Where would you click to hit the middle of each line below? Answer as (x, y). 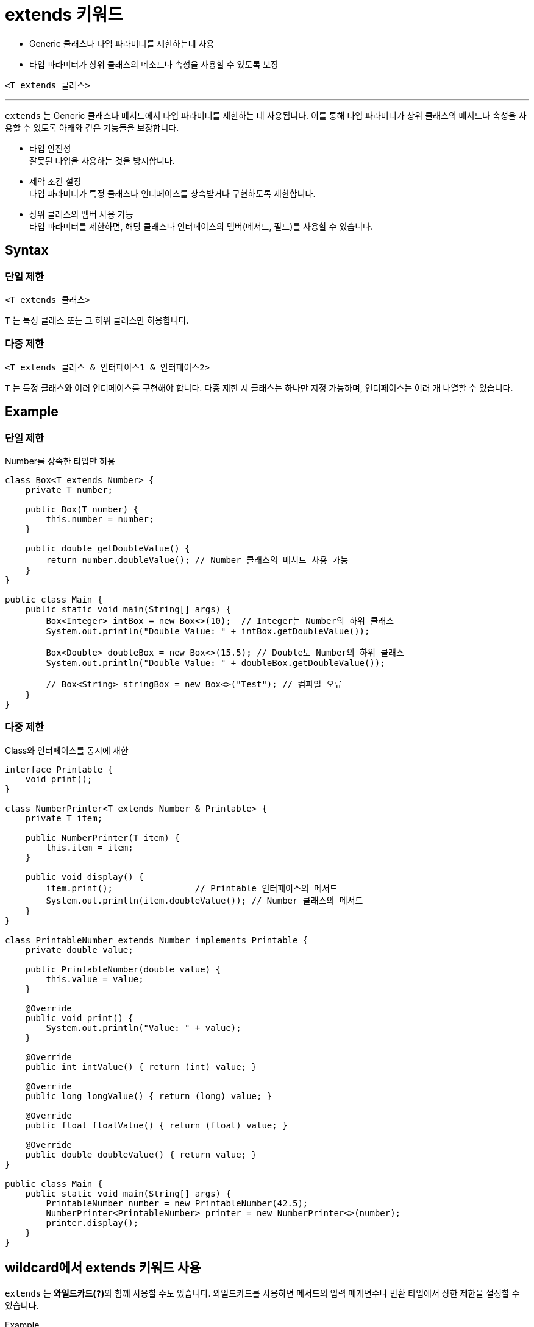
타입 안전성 (50, 148)
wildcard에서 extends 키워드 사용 (103, 1268)
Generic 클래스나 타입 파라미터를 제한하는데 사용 (122, 43)
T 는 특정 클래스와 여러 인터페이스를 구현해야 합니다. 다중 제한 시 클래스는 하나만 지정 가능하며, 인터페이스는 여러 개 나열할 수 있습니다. (259, 387)
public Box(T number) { (82, 509)
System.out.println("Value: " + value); (144, 1028)
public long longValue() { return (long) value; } (149, 1096)
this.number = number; (100, 519)
